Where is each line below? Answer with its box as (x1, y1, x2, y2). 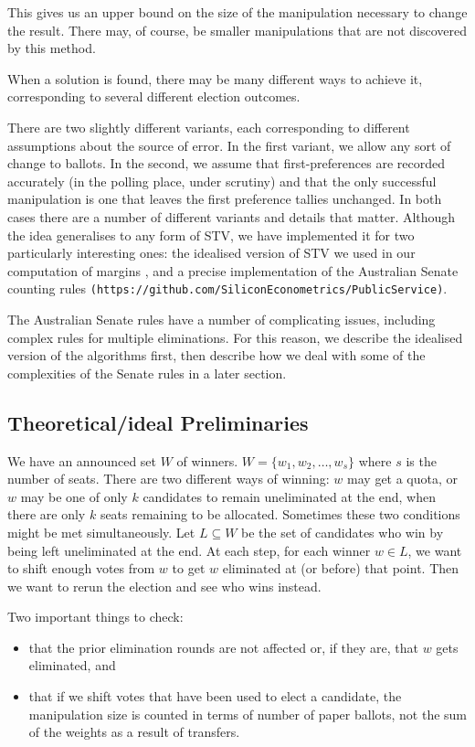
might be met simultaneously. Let (7, 522, 195, 541)
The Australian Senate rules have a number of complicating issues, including (7, 309, 436, 328)
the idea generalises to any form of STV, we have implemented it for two (7, 225, 415, 244)
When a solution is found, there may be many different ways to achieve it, (7, 69, 423, 88)
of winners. (176, 451, 238, 470)
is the (406, 451, 437, 470)
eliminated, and (28, 656, 116, 675)
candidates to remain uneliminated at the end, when (142, 486, 436, 506)
